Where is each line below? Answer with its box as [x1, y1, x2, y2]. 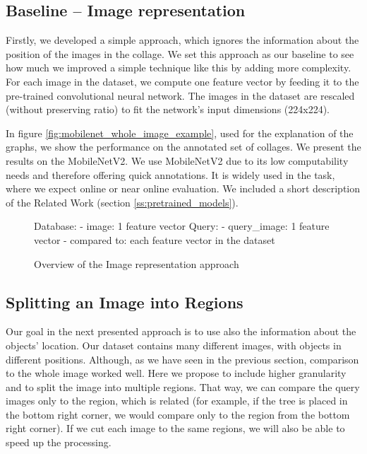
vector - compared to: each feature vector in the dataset [34, 232, 275, 247]
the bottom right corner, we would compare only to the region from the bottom [6, 407, 350, 421]
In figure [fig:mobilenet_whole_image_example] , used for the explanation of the [6, 125, 354, 140]
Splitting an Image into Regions [6, 291, 243, 313]
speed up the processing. [6, 435, 112, 450]
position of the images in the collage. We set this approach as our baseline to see [6, 46, 354, 61]
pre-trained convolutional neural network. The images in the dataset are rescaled [6, 88, 355, 103]
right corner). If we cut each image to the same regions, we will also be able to [6, 421, 345, 436]
